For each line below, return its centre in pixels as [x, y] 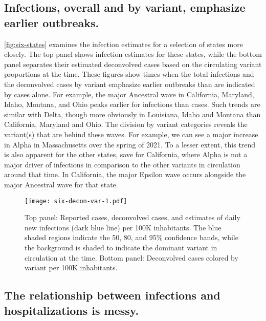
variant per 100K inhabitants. [71, 267]
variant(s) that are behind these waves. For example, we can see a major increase [131, 134]
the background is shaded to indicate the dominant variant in [121, 247]
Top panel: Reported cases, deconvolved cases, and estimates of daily [132, 217]
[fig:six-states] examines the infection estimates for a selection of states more [124, 44]
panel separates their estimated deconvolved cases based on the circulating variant [133, 64]
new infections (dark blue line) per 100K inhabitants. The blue [123, 227]
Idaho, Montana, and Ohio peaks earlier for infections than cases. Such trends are [132, 104]
